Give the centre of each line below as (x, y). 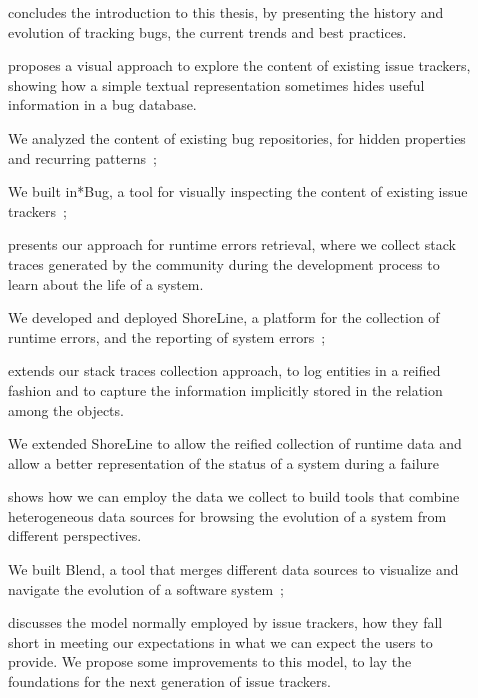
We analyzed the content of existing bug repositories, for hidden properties (237, 137)
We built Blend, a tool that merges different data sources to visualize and (233, 569)
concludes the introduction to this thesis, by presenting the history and (226, 12)
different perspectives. (75, 535)
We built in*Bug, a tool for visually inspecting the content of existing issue (238, 191)
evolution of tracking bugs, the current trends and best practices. (207, 31)
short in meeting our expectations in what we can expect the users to (220, 641)
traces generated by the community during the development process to (224, 263)
